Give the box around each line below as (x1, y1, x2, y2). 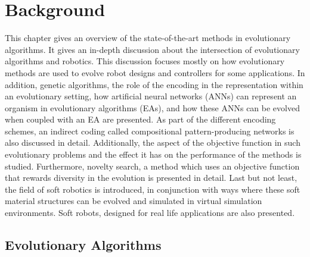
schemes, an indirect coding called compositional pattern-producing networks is (5, 124, 294, 137)
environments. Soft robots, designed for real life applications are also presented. (5, 206, 295, 219)
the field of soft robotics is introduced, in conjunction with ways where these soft (5, 183, 300, 195)
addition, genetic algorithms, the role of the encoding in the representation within (5, 78, 303, 90)
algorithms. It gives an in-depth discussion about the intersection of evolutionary (5, 43, 300, 55)
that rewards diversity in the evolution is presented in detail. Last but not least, (5, 171, 297, 184)
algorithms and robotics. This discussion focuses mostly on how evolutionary (5, 55, 285, 67)
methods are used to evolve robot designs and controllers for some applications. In (5, 66, 305, 79)
